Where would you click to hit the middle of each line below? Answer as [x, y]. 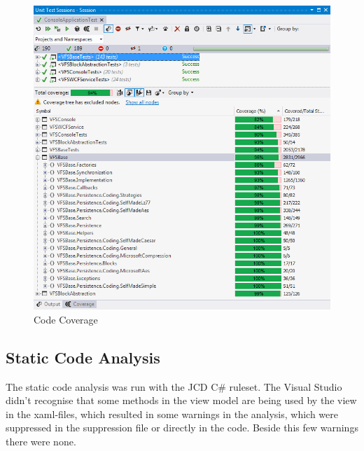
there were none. [41, 441]
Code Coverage [66, 319]
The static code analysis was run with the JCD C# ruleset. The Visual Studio [174, 386]
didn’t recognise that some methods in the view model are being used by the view [181, 400]
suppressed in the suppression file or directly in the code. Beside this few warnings [182, 428]
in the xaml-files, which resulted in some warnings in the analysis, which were [172, 414]
